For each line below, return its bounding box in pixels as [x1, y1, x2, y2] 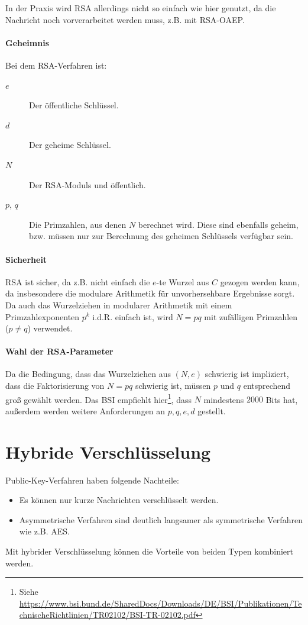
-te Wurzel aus [156, 275, 209, 288]
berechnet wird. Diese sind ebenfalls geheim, [138, 218, 299, 230]
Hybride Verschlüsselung [5, 439, 211, 463]
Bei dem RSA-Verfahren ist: [5, 59, 107, 71]
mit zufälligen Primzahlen [204, 310, 298, 323]
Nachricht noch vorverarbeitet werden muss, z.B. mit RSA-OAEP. [5, 13, 245, 25]
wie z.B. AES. [19, 525, 70, 537]
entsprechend [243, 379, 291, 392]
